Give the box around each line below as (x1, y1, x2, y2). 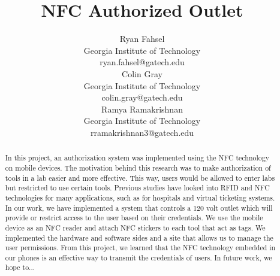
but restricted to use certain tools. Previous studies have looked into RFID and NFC (5, 183, 270, 193)
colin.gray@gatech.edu (101, 91, 183, 104)
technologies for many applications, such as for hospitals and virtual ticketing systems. (5, 192, 275, 202)
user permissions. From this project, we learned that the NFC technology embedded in (5, 242, 276, 253)
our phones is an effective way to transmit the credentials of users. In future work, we (5, 252, 272, 262)
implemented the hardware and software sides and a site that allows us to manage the (5, 232, 273, 242)
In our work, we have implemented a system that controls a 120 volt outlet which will (5, 202, 273, 213)
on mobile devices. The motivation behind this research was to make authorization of (5, 162, 271, 172)
